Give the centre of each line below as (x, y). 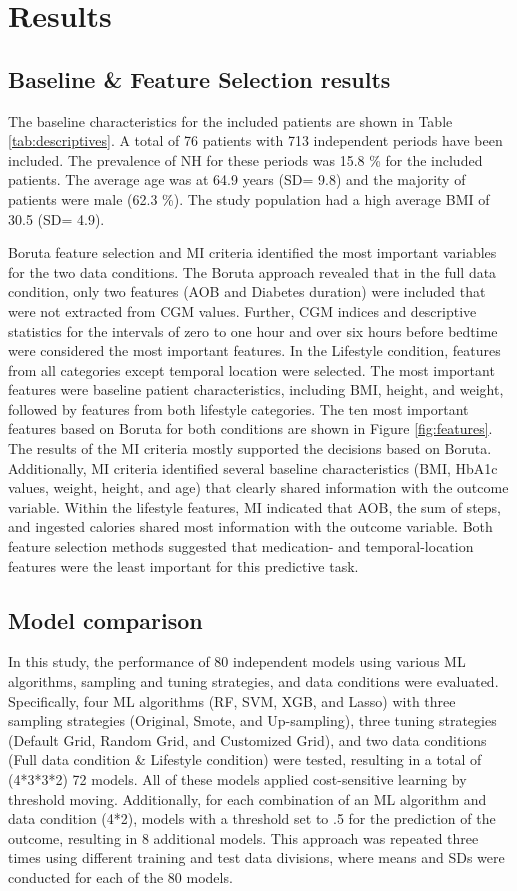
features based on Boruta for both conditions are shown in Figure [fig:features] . (250, 428)
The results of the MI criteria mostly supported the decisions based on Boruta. (250, 448)
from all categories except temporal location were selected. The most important (251, 369)
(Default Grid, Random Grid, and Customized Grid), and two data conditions (247, 739)
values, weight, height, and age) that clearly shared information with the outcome (258, 487)
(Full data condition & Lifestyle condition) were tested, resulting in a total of (245, 759)
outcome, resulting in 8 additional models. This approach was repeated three (243, 837)
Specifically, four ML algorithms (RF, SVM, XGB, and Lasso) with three (232, 700)
